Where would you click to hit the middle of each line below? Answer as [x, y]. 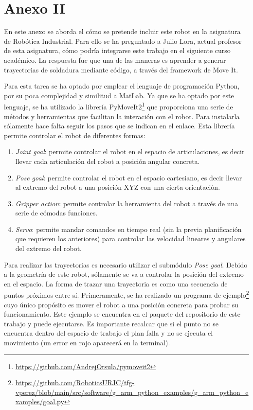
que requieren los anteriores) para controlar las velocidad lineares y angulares [130, 239]
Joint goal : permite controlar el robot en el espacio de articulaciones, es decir [130, 152]
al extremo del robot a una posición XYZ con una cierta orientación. [118, 187]
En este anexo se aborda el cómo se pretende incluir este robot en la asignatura [122, 31]
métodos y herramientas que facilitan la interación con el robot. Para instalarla [122, 116]
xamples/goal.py [40, 401]
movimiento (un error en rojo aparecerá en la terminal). [87, 343]
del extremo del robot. [48, 248]
